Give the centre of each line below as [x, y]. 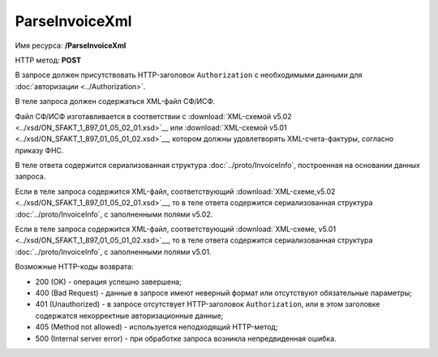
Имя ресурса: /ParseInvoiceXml [71, 45]
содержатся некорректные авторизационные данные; [129, 316]
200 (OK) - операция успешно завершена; [108, 282]
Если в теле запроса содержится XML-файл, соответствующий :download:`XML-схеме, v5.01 [176, 229]
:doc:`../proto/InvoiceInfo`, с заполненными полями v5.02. [114, 214]
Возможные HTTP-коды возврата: [74, 267]
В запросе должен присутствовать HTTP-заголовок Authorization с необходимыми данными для [189, 75]
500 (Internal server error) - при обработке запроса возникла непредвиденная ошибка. [186, 338]
